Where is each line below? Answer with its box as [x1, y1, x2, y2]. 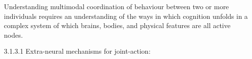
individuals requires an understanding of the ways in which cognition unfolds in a [4, 11, 248, 21]
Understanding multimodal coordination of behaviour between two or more [4, 1, 229, 11]
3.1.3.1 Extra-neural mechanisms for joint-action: [4, 46, 151, 56]
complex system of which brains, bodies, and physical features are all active [4, 20, 230, 30]
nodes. [4, 29, 23, 40]
